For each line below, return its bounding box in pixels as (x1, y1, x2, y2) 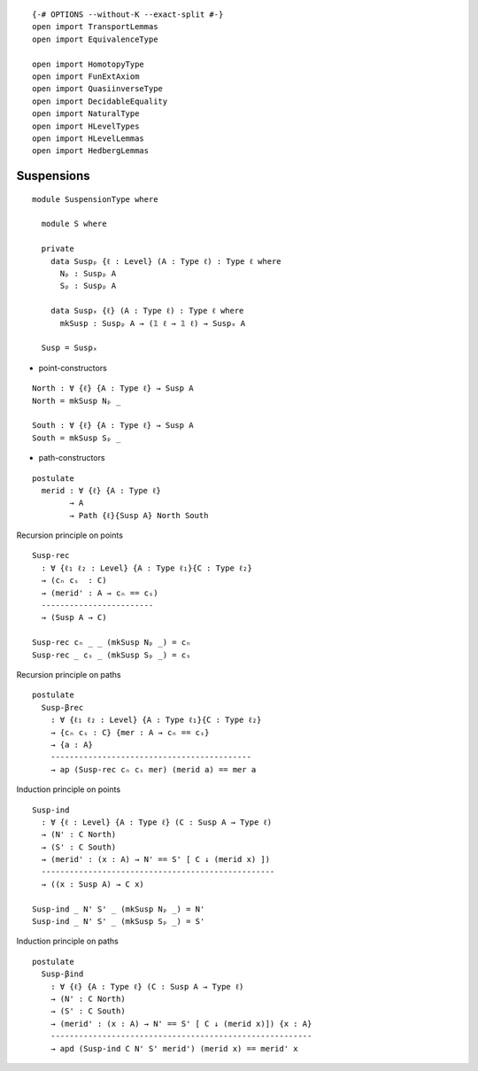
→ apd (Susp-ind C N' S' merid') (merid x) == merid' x (50, 1044, 298, 1053)
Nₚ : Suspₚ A (59, 268, 117, 279)
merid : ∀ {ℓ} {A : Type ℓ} (41, 485, 161, 495)
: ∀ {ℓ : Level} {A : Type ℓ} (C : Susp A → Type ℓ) (41, 817, 273, 827)
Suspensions (16, 168, 90, 183)
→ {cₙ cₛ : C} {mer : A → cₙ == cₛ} (50, 727, 210, 737)
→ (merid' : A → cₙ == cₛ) (41, 587, 158, 598)
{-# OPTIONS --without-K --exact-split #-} (32, 10, 224, 19)
